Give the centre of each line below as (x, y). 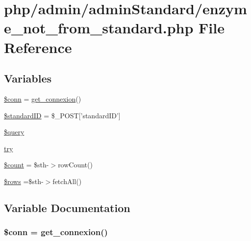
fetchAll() (67, 181)
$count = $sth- (26, 165)
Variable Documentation (67, 207)
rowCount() (75, 165)
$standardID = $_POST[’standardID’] (62, 115)
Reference (38, 47)
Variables (28, 78)
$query (14, 132)
